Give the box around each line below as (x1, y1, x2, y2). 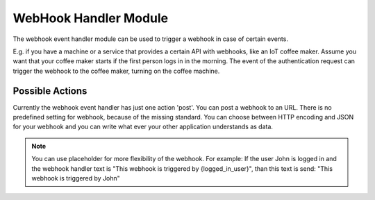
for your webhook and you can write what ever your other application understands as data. (12, 122, 274, 131)
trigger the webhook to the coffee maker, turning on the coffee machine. (12, 67, 220, 75)
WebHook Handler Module (12, 10, 169, 26)
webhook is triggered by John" (31, 174, 121, 182)
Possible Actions (12, 85, 87, 97)
